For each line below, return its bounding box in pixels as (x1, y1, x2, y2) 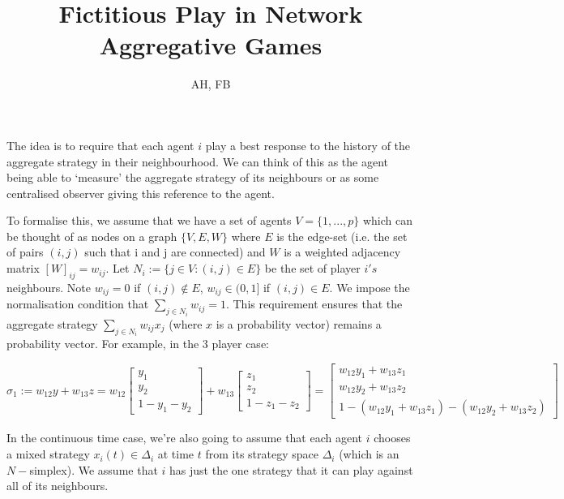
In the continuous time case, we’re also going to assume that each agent (6, 429, 363, 446)
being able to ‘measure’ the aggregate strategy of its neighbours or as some (6, 169, 379, 186)
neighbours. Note (6, 278, 91, 295)
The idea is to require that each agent (6, 136, 194, 153)
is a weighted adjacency (284, 243, 401, 260)
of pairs (6, 243, 44, 260)
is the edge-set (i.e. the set (276, 227, 408, 244)
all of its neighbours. (6, 477, 109, 494)
